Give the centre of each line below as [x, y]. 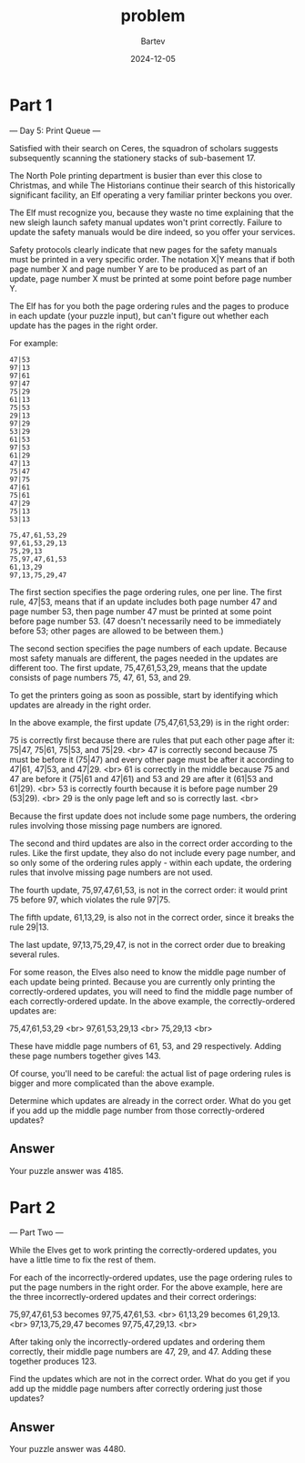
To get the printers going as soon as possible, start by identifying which [144, 695]
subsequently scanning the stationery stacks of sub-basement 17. [133, 158]
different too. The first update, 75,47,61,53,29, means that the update [138, 667]
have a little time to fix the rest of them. [83, 1260]
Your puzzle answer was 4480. [68, 1449]
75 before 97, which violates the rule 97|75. [90, 900]
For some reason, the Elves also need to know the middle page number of [148, 972]
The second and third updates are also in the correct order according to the [151, 843]
